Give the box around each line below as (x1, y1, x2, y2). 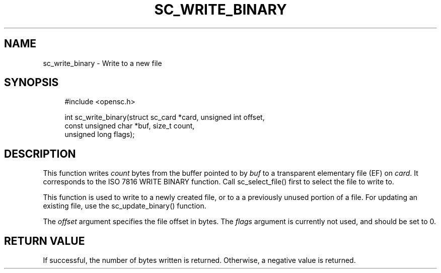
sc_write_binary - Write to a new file (43, 58, 162, 67)
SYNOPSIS (4, 76, 59, 89)
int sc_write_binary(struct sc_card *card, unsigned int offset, (64, 113, 265, 122)
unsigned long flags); (64, 130, 135, 139)
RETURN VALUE (4, 234, 85, 247)
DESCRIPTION (4, 147, 76, 160)
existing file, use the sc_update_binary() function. (43, 201, 206, 211)
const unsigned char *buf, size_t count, (64, 121, 195, 130)
